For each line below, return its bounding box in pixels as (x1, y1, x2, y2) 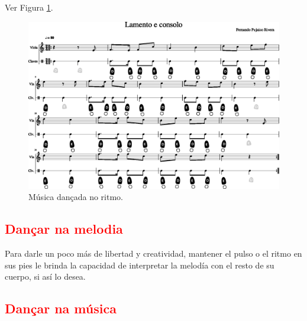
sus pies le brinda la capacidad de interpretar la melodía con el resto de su (5, 258, 274, 271)
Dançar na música (5, 299, 117, 317)
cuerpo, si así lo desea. (5, 270, 86, 283)
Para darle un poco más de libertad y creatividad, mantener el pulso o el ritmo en (5, 247, 302, 260)
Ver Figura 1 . (5, 1, 53, 13)
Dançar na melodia (5, 220, 123, 238)
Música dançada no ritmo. (28, 191, 123, 203)
